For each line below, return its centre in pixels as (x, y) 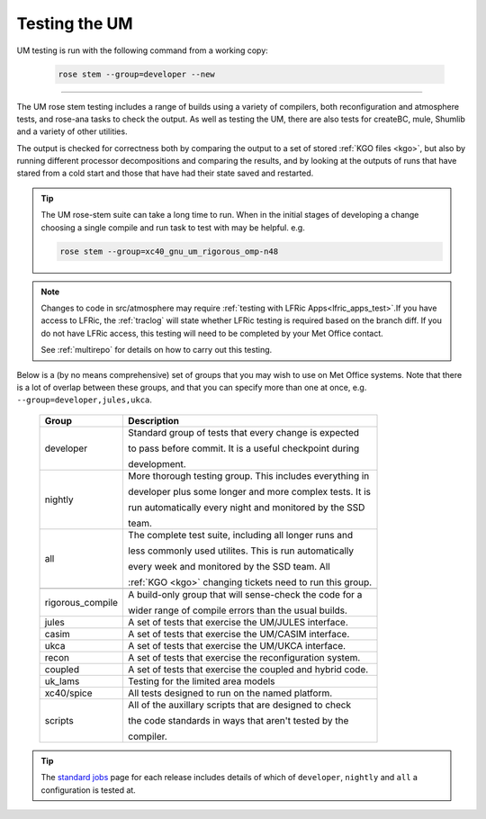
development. (157, 463)
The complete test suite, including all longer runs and (240, 535)
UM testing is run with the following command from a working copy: (143, 50)
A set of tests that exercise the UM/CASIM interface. (238, 634)
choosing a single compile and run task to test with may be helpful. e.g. (173, 227)
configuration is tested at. (89, 790)
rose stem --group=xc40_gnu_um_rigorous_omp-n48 (169, 251)
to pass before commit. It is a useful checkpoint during (243, 448)
